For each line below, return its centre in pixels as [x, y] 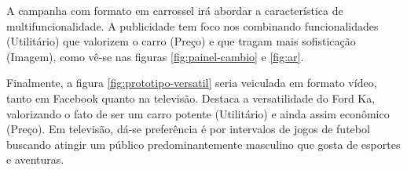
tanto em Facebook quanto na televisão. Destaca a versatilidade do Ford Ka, [191, 98]
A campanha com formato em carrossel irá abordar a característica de [175, 10]
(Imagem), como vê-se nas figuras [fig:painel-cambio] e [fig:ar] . [155, 56]
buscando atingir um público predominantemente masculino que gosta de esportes [203, 144]
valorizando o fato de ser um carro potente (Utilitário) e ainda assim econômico [198, 113]
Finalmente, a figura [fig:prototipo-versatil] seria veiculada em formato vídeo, [192, 83]
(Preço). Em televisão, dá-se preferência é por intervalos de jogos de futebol [188, 129]
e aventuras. [35, 159]
